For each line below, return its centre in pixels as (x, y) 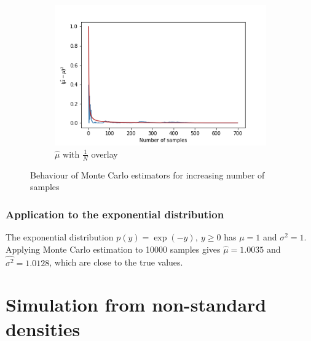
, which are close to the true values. (116, 262)
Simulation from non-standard (136, 305)
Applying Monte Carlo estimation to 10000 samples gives (113, 249)
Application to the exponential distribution (115, 214)
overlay (104, 154)
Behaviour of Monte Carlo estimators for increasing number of (148, 174)
